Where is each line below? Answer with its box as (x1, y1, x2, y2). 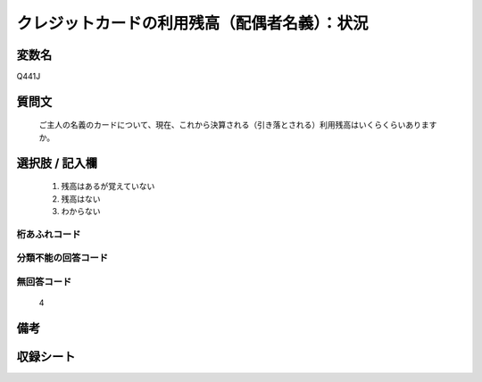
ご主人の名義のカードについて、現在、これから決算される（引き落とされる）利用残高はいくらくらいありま (38, 120, 429, 130)
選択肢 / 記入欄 (16, 155, 98, 170)
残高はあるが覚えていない (61, 181, 155, 192)
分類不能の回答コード (16, 252, 109, 264)
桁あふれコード (16, 228, 81, 240)
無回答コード (16, 275, 72, 287)
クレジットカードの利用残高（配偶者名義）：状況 (16, 13, 370, 33)
